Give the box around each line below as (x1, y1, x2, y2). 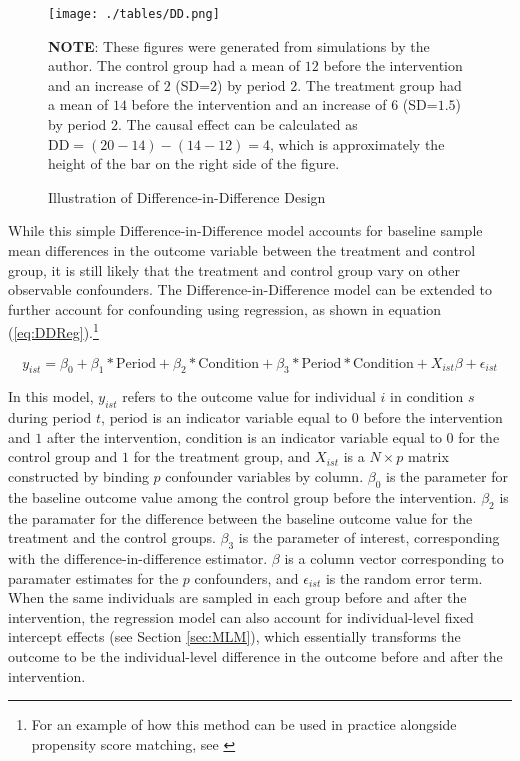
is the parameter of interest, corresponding (238, 527, 500, 548)
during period (8, 407, 92, 428)
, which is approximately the (270, 133, 445, 154)
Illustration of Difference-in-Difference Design (48, 186, 326, 207)
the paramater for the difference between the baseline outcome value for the (8, 507, 473, 528)
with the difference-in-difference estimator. (8, 547, 268, 568)
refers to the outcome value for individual (122, 386, 376, 407)
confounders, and (194, 567, 299, 588)
